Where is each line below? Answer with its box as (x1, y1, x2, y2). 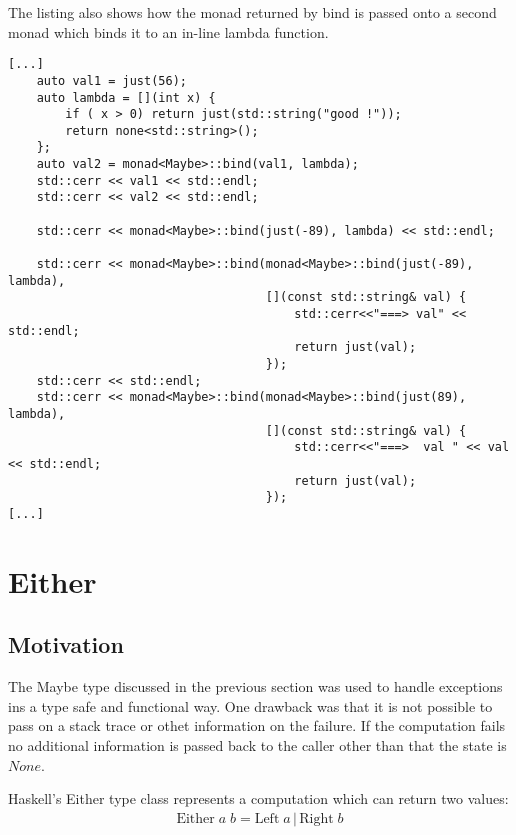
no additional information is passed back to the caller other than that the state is (8, 734, 507, 755)
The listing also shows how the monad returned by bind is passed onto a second (8, 2, 497, 22)
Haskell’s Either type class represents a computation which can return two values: (8, 788, 509, 809)
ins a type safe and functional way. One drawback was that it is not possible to (8, 695, 493, 716)
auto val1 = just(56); (36, 73, 187, 88)
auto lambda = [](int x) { (36, 90, 216, 105)
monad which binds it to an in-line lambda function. (8, 21, 329, 42)
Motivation (8, 629, 124, 660)
